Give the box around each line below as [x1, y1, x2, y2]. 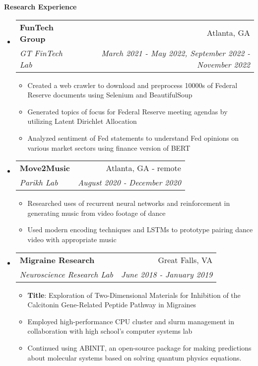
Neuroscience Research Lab [19, 268, 113, 280]
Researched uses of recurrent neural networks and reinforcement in [27, 198, 230, 208]
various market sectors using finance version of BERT [27, 142, 191, 153]
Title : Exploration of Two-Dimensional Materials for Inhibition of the [27, 289, 241, 300]
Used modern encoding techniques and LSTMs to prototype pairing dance [27, 224, 253, 235]
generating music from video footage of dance [27, 207, 166, 218]
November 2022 [197, 58, 250, 70]
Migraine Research [19, 254, 95, 266]
